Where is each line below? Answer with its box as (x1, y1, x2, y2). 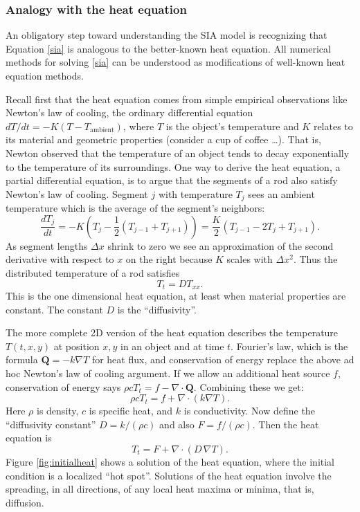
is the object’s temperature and (165, 118, 299, 133)
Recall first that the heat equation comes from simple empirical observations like (6, 91, 348, 106)
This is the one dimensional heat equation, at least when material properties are (6, 289, 346, 303)
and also (159, 417, 195, 431)
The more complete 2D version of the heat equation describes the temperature (6, 325, 339, 340)
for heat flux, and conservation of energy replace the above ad (91, 352, 354, 367)
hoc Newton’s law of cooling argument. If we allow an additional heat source (6, 366, 330, 380)
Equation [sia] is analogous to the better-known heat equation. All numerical (6, 41, 331, 55)
